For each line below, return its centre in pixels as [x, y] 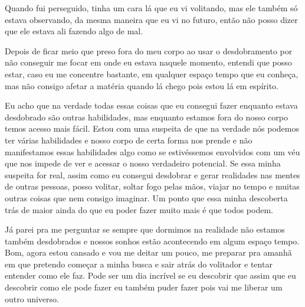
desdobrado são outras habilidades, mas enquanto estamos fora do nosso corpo [146, 117]
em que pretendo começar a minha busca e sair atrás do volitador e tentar [139, 264]
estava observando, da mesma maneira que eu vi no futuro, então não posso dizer [151, 19]
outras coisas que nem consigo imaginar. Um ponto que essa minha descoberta [146, 197]
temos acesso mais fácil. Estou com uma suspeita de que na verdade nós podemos [152, 128]
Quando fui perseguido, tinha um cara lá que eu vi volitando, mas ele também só [151, 8]
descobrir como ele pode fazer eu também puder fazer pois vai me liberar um [144, 287]
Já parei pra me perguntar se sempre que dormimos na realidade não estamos [145, 229]
